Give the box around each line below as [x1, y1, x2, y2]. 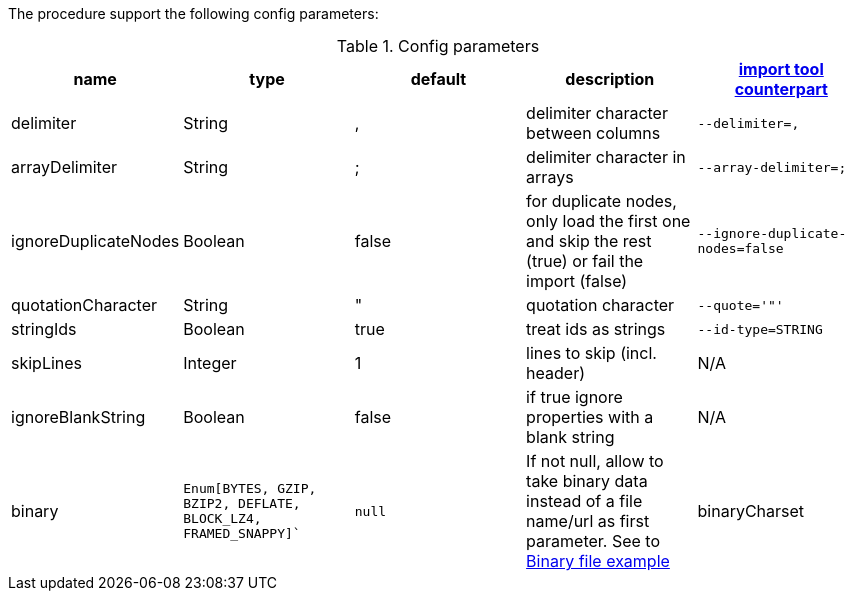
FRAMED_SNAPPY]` [183, 526, 301, 541]
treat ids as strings [526, 319, 666, 339]
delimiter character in [526, 147, 686, 167]
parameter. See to [526, 531, 661, 551]
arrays [526, 167, 574, 187]
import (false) [526, 271, 628, 291]
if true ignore [526, 387, 623, 407]
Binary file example [526, 551, 670, 571]
